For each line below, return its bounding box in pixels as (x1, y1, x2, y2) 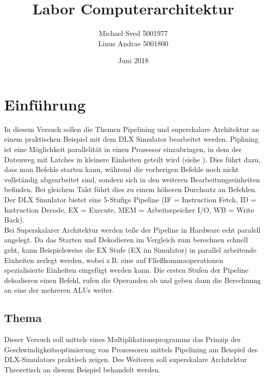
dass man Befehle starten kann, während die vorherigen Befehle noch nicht (4, 164, 239, 175)
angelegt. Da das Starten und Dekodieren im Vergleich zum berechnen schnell (4, 234, 248, 245)
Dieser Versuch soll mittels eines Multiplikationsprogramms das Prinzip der (4, 334, 241, 345)
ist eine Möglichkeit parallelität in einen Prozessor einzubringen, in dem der (4, 144, 242, 155)
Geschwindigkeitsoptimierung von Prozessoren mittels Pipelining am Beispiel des (4, 344, 258, 354)
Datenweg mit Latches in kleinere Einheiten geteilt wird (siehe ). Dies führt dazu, (4, 154, 261, 164)
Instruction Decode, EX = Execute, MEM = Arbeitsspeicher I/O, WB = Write (4, 204, 254, 215)
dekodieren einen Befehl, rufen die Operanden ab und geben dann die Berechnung (4, 274, 261, 285)
